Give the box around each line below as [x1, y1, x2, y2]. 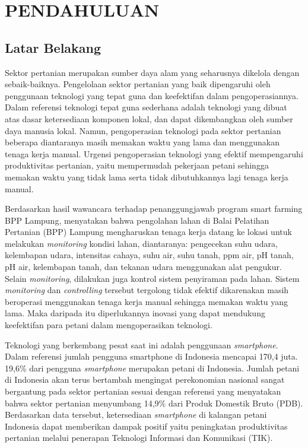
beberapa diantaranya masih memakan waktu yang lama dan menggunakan [5, 136, 280, 148]
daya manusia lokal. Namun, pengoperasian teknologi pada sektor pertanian [5, 124, 281, 136]
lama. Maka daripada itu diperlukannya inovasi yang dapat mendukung [5, 307, 265, 319]
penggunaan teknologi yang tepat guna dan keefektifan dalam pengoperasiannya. [5, 89, 299, 101]
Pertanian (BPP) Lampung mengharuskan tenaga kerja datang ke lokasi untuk [5, 225, 292, 238]
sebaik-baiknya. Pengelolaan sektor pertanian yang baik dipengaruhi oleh [5, 78, 271, 90]
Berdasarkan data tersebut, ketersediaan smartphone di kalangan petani [5, 408, 267, 421]
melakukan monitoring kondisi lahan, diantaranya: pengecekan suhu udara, [5, 237, 278, 249]
